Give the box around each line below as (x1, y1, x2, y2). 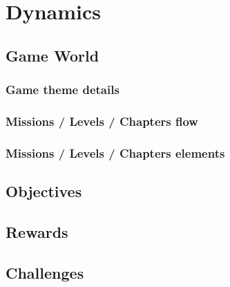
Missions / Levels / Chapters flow (6, 112, 198, 129)
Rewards (6, 221, 68, 242)
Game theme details (6, 81, 119, 98)
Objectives (6, 180, 82, 202)
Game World (6, 44, 99, 66)
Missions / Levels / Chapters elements (6, 144, 225, 161)
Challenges (6, 261, 84, 283)
